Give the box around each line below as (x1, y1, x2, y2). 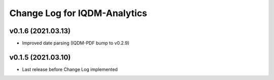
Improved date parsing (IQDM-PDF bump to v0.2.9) (22, 40, 129, 46)
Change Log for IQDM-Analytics (9, 8, 147, 19)
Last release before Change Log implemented (22, 66, 118, 72)
